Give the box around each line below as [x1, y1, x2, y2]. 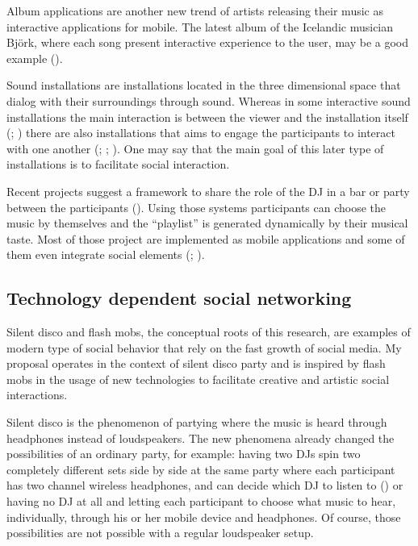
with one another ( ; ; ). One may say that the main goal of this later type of [6, 140, 384, 156]
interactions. [6, 386, 68, 403]
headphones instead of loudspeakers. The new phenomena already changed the [6, 429, 395, 446]
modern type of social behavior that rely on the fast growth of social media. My [6, 339, 402, 356]
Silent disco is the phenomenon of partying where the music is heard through [6, 414, 387, 431]
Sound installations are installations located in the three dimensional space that [6, 77, 401, 94]
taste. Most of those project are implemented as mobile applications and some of [6, 230, 405, 247]
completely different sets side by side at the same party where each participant [6, 461, 395, 477]
